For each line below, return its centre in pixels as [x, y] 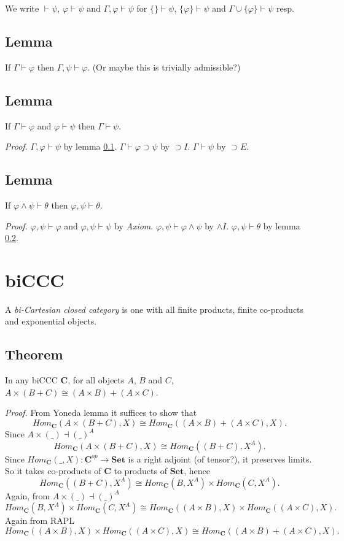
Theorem [34, 354]
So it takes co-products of [53, 471]
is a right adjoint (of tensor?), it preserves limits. [220, 459]
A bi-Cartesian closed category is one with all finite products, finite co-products [154, 309]
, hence [197, 471]
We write [22, 8]
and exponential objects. [51, 321]
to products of [140, 471]
